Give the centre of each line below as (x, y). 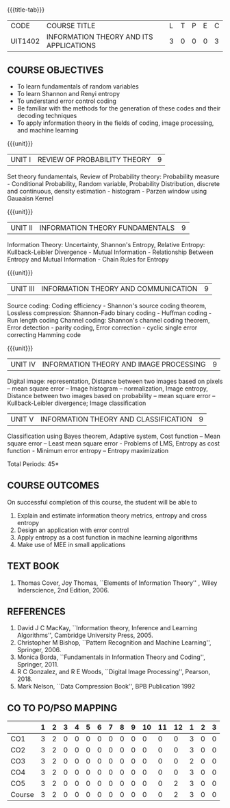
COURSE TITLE (71, 26)
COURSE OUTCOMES (53, 486)
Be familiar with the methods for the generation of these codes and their (119, 108)
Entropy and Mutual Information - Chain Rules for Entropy (88, 259)
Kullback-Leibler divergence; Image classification (77, 403)
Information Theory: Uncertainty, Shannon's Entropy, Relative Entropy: (106, 245)
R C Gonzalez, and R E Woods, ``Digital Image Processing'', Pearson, (114, 672)
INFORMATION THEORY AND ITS (100, 37)
